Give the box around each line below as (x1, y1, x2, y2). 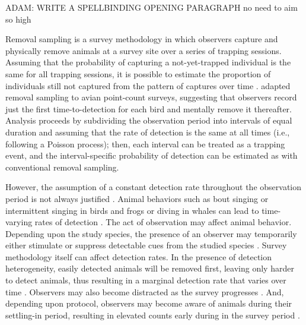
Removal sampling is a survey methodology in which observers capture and (5, 33, 278, 45)
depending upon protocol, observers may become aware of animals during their (5, 297, 292, 310)
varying (5, 216, 33, 228)
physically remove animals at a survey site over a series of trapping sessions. (5, 44, 282, 56)
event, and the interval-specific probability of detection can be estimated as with (5, 149, 298, 162)
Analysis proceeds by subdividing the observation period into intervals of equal (5, 114, 292, 127)
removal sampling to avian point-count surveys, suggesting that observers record (5, 91, 297, 103)
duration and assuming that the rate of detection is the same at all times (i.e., (5, 125, 290, 138)
